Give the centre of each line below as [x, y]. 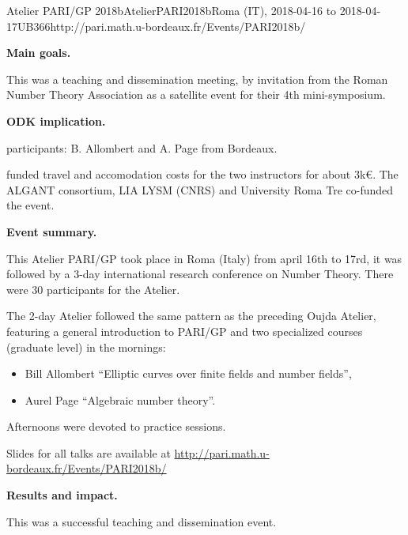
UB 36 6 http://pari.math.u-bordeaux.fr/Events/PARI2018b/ [162, 26]
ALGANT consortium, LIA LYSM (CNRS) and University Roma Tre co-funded [200, 189]
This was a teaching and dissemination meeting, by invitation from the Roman [197, 79]
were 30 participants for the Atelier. [93, 289]
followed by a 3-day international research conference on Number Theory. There [200, 274]
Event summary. [52, 231]
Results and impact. [62, 495]
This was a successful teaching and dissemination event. [142, 521]
